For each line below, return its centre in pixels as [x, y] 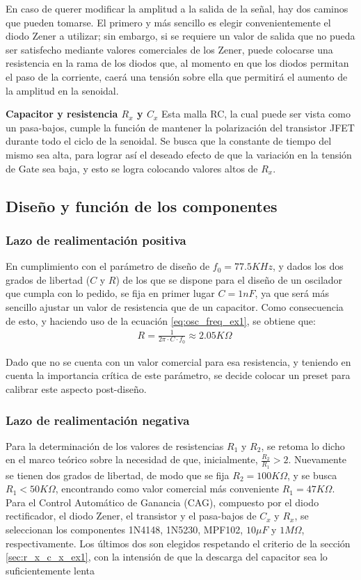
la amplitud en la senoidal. [62, 90]
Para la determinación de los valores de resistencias [115, 445]
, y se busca [312, 475]
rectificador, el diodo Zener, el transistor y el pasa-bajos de [131, 516]
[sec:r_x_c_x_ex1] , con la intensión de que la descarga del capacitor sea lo [167, 557]
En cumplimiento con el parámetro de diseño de [108, 266]
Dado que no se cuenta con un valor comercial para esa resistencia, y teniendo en [178, 361]
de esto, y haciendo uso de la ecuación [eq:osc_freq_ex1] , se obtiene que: [161, 320]
